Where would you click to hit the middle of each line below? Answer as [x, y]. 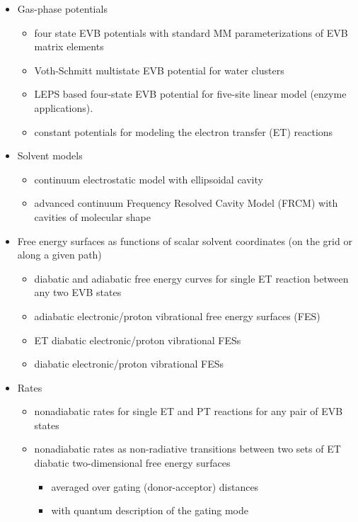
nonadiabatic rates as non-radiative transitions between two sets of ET [187, 449]
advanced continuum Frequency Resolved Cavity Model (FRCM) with [186, 203]
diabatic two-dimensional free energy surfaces [132, 463]
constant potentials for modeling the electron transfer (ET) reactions [184, 131]
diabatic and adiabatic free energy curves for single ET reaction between [191, 278]
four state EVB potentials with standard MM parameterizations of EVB [191, 32]
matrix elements [69, 46]
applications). [64, 107]
